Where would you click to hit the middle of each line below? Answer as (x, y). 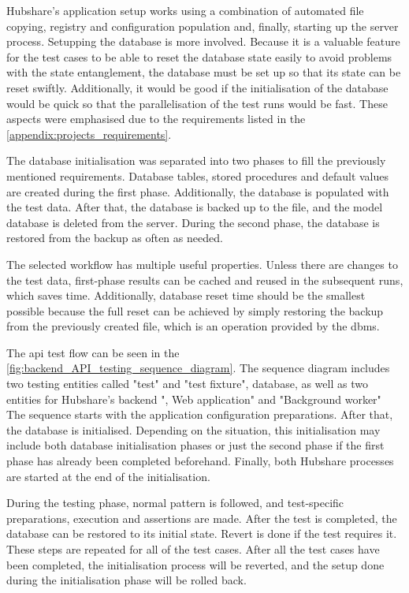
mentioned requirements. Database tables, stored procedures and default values (198, 175)
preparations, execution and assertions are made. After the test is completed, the (202, 518)
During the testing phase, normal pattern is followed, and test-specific (175, 503)
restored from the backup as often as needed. (115, 238)
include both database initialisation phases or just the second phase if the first (195, 445)
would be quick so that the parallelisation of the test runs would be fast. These (197, 103)
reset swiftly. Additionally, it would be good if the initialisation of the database (197, 87)
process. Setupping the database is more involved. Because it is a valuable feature (203, 41)
